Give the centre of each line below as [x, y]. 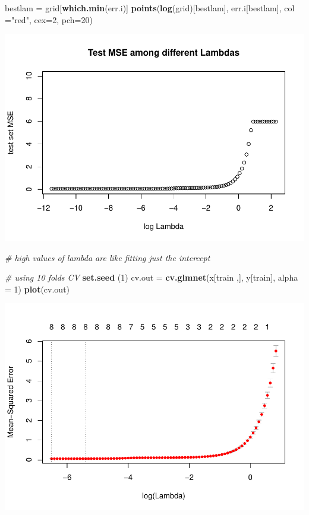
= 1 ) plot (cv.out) [37, 289]
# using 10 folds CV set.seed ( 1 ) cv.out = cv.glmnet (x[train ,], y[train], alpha [152, 277]
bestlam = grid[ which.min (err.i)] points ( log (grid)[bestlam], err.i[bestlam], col [150, 8]
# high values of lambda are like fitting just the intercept [108, 257]
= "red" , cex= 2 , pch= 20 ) [49, 19]
